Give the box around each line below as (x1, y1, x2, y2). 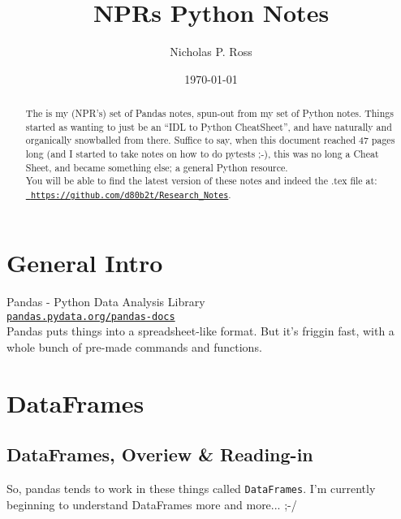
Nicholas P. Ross (170, 43, 252, 60)
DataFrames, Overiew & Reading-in (6, 442, 313, 467)
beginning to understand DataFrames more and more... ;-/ (6, 495, 297, 513)
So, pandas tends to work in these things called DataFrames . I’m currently (6, 480, 376, 497)
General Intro (6, 246, 163, 279)
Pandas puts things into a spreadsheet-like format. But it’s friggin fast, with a (6, 322, 395, 340)
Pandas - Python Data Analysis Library (6, 293, 205, 310)
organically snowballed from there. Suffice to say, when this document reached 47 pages (25, 133, 395, 147)
